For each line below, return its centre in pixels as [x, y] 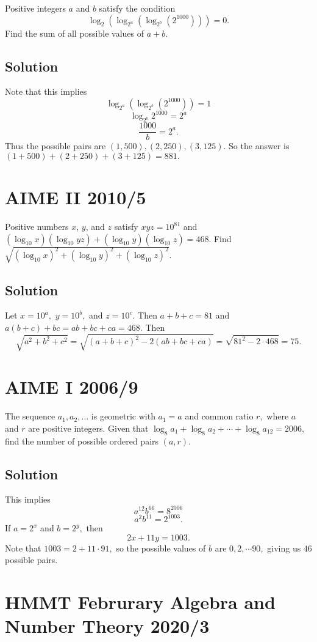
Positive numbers [37, 227]
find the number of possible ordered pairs [82, 441]
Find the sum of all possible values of [75, 33]
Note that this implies [46, 91]
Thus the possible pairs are [55, 146]
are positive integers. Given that [88, 428]
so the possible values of [161, 548]
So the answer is [259, 146]
